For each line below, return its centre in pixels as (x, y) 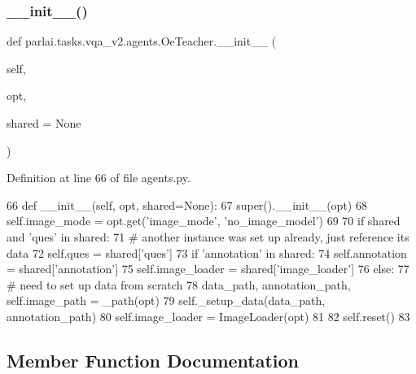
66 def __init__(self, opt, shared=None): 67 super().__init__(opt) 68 (187, 204)
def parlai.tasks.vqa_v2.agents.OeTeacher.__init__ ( (142, 41)
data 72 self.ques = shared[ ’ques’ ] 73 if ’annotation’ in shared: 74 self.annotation (207, 252)
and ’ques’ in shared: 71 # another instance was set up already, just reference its (208, 236)
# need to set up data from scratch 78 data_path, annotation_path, (179, 284)
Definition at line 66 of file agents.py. (99, 178)
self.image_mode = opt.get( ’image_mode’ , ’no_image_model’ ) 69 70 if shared (204, 221)
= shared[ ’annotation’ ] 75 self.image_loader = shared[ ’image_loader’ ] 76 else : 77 (208, 269)
